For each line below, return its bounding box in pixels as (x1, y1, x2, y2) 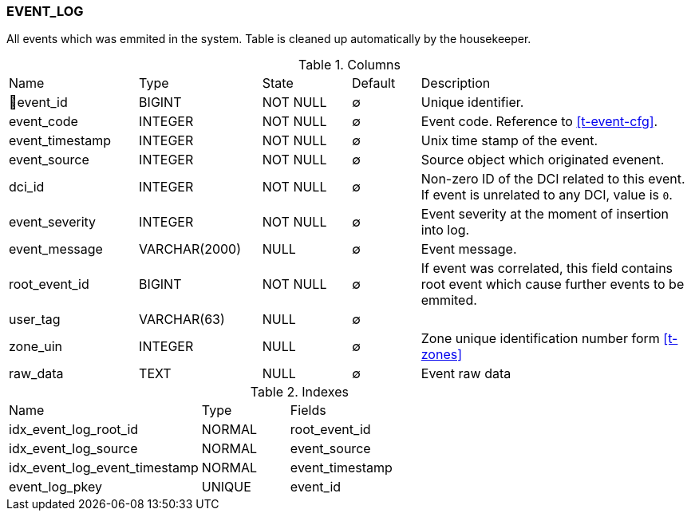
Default (351, 75, 396, 92)
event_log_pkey (9, 479, 102, 495)
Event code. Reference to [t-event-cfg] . (421, 113, 658, 130)
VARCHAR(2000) (139, 241, 242, 258)
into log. (421, 222, 470, 239)
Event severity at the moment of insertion (421, 206, 669, 223)
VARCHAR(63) (139, 311, 225, 328)
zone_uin (9, 338, 63, 355)
